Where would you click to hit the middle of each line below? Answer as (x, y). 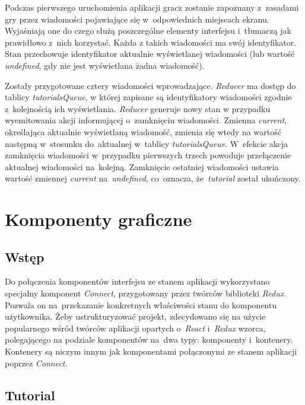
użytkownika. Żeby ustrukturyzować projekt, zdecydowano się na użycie (135, 316)
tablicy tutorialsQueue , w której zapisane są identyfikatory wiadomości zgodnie (148, 97)
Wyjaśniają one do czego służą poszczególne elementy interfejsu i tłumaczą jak (148, 31)
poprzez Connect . (36, 363)
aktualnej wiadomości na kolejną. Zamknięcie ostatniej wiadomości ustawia (142, 166)
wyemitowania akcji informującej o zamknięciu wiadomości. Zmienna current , (146, 120)
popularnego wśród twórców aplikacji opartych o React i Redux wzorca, (135, 328)
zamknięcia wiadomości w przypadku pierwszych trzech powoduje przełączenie (148, 155)
